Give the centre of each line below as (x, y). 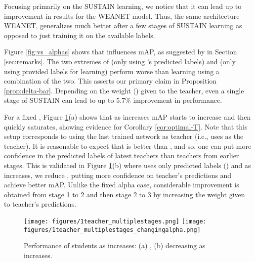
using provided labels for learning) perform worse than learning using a (112, 71)
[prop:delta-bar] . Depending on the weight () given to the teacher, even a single (124, 90)
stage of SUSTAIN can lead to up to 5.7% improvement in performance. (113, 100)
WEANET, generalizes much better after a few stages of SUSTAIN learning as (123, 25)
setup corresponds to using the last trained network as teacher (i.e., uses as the (124, 136)
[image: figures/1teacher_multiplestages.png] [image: (115, 221)
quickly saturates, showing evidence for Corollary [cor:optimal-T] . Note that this (126, 126)
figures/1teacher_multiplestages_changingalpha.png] (112, 230)
